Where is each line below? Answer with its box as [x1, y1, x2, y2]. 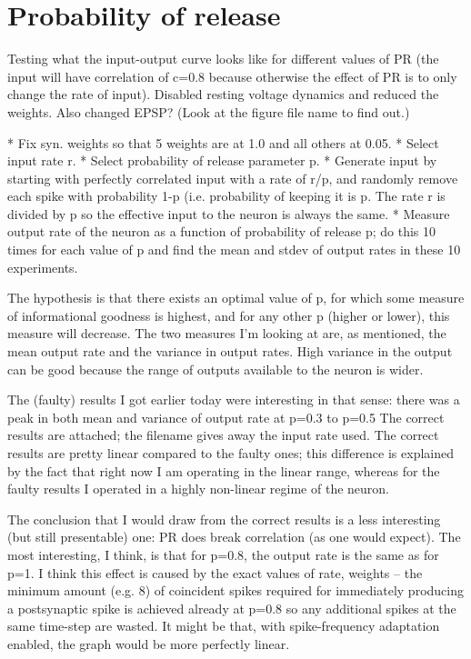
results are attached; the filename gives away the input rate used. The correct [7, 425, 439, 444]
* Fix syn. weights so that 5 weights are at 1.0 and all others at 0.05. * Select [7, 133, 439, 152]
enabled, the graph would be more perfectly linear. [7, 634, 290, 653]
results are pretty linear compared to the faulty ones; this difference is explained [7, 444, 454, 462]
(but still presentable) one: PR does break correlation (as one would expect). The [7, 527, 461, 546]
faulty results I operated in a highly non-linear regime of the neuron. [7, 479, 389, 498]
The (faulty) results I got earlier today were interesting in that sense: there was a [7, 390, 460, 409]
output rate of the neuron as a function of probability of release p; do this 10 [7, 222, 436, 241]
